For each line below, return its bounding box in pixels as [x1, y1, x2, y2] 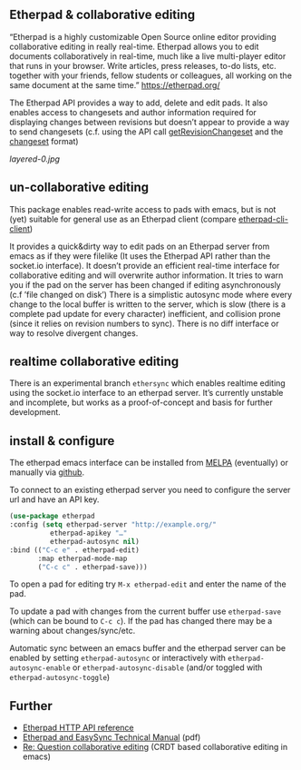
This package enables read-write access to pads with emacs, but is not [9, 203, 277, 214]
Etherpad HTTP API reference [22, 722, 134, 734]
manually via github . [9, 467, 84, 478]
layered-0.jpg [9, 153, 61, 164]
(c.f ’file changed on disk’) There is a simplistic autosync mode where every [9, 289, 293, 300]
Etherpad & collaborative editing [9, 7, 196, 23]
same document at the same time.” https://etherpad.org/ [9, 79, 220, 90]
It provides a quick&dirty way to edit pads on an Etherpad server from [9, 241, 270, 252]
